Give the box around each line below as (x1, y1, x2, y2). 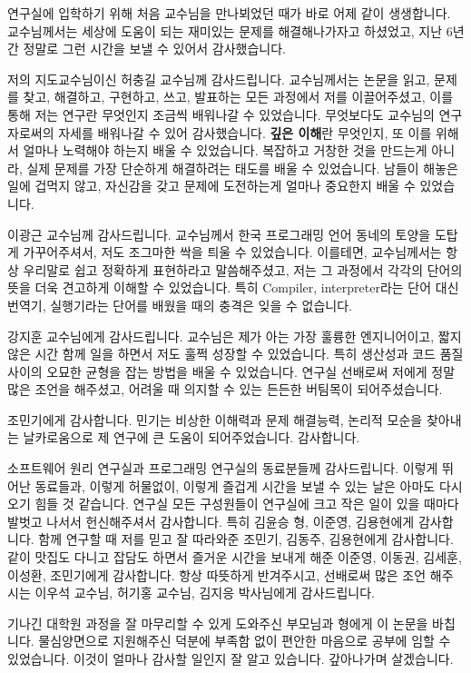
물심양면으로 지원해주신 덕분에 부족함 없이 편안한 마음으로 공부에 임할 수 (38, 631, 451, 650)
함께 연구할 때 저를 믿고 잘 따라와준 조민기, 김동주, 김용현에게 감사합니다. (38, 529, 454, 549)
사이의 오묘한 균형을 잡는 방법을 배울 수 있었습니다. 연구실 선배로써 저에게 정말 (7, 361, 456, 381)
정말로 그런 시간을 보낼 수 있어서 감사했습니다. (23, 39, 287, 58)
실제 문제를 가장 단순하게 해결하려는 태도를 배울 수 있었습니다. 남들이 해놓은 (26, 158, 458, 177)
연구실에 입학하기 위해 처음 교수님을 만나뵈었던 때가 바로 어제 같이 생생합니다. (7, 4, 451, 22)
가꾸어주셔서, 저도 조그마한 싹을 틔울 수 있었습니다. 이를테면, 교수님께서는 (23, 242, 442, 262)
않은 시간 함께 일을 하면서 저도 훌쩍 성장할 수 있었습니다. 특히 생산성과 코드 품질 (7, 344, 464, 363)
